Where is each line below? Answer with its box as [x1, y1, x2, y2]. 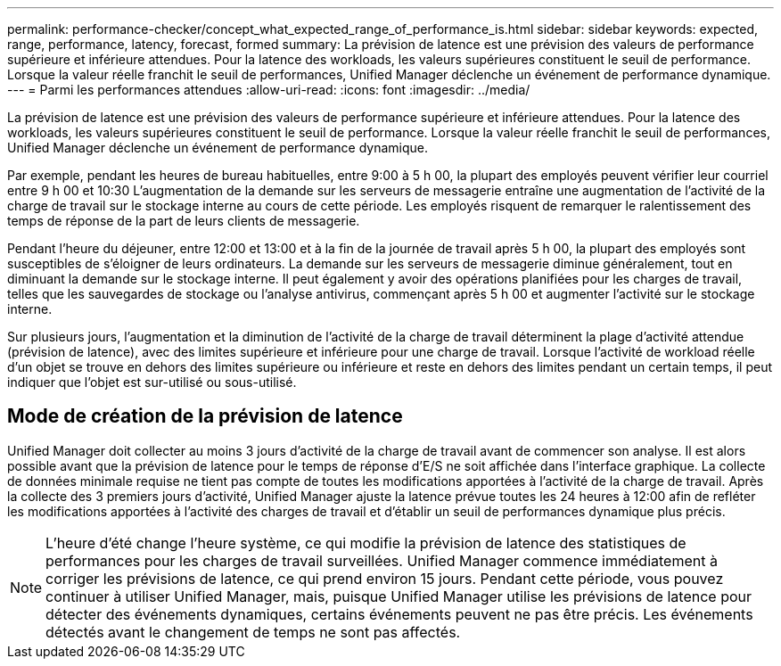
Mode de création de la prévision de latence [7, 405, 403, 428]
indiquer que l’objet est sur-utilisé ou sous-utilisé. [7, 374, 297, 390]
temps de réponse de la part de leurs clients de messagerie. [7, 213, 360, 228]
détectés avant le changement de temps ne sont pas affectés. [45, 622, 461, 641]
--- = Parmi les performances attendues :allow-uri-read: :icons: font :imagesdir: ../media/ [7, 82, 530, 97]
